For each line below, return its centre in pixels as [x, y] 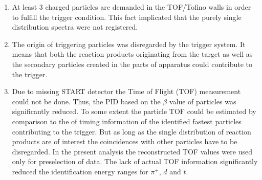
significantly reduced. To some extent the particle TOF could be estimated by [134, 111]
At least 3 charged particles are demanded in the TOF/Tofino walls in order [132, 7]
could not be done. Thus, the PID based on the [86, 101]
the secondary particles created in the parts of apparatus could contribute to [132, 64]
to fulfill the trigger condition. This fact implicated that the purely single [127, 17]
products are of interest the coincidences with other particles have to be [125, 141]
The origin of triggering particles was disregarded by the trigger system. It [129, 44]
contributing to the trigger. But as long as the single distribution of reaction [132, 131]
